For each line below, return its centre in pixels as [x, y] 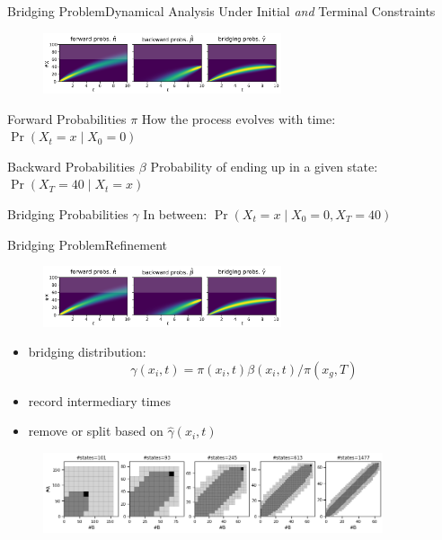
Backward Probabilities [71, 166]
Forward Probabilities [67, 118]
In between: [175, 213]
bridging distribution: [87, 352]
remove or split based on [96, 431]
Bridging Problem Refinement [88, 244]
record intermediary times [99, 400]
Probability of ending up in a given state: [264, 166]
